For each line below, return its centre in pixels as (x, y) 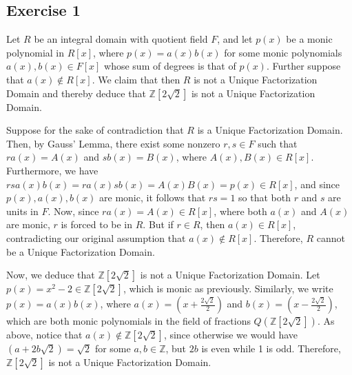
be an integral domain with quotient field (121, 39)
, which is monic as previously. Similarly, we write (228, 288)
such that (278, 143)
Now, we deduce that (51, 275)
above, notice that (44, 335)
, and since (317, 184)
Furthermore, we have (52, 170)
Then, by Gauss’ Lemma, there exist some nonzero (113, 143)
